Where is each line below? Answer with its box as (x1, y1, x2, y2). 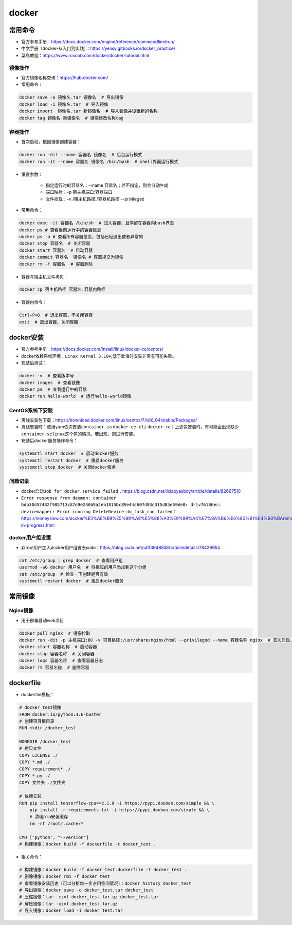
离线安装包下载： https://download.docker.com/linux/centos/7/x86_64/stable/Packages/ (21, 417, 197, 423)
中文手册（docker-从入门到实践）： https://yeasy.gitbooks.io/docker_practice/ (21, 45, 175, 51)
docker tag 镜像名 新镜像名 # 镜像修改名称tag (19, 115, 124, 121)
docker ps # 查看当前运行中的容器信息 (19, 227, 102, 233)
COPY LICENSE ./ (19, 752, 58, 758)
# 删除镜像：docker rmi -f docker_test (19, 874, 110, 879)
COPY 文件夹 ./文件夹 (19, 780, 66, 785)
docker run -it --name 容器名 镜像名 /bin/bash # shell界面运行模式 (19, 159, 179, 164)
